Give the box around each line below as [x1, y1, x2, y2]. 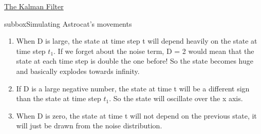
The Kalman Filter [4, 1, 64, 11]
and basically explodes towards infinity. [16, 65, 140, 76]
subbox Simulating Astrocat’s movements [4, 18, 132, 29]
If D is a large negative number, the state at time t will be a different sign [16, 83, 250, 93]
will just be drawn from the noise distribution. [16, 120, 162, 131]
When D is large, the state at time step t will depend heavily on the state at [16, 35, 257, 46]
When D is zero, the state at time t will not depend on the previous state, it [16, 110, 257, 121]
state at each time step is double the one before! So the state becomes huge [16, 55, 253, 66]
